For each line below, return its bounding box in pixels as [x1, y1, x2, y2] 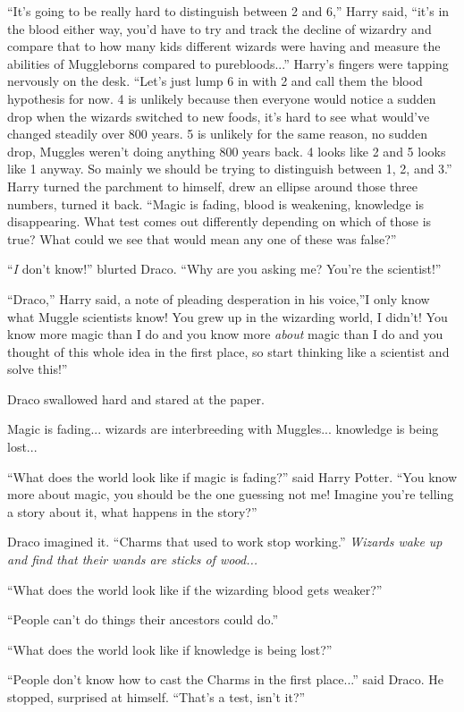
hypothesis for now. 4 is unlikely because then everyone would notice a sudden [7, 89, 436, 107]
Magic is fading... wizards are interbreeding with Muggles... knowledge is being [7, 420, 439, 438]
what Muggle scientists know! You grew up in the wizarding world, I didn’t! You [7, 307, 448, 326]
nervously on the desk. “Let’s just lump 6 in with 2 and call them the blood [7, 72, 423, 90]
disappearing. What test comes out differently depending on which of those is [7, 212, 432, 231]
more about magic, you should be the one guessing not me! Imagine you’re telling [7, 485, 454, 504]
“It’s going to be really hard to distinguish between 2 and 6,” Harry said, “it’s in [7, 2, 450, 20]
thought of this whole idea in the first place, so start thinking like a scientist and [7, 342, 450, 360]
